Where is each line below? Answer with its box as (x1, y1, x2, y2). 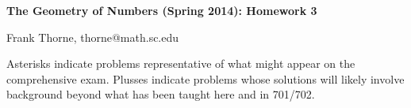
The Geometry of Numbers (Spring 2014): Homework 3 (6, 2, 317, 18)
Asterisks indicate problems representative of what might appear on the (6, 55, 355, 72)
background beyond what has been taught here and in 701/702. (6, 86, 315, 102)
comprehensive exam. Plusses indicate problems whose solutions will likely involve (6, 70, 405, 87)
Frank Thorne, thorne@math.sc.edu (6, 28, 179, 45)
